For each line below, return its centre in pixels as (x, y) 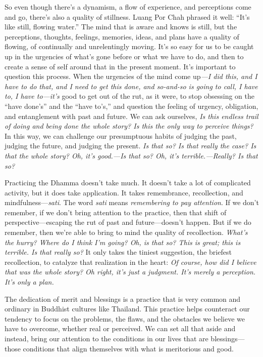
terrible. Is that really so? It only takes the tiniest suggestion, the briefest (118, 252)
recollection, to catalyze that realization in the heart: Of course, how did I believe (130, 262)
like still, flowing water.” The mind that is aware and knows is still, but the (121, 27)
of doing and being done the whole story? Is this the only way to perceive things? (129, 126)
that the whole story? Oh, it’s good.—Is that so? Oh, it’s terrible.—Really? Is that (131, 155)
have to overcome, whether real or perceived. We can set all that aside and (120, 328)
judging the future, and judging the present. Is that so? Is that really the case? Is (130, 146)
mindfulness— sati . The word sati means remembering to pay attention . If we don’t (132, 202)
